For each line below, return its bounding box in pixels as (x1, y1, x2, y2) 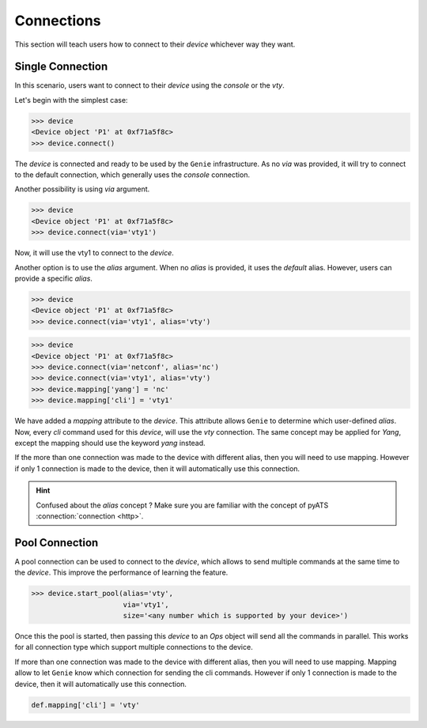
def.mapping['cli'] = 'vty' (31, 700, 140, 709)
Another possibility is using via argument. (14, 184, 150, 194)
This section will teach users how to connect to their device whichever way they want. (14, 40, 296, 49)
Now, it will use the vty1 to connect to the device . (14, 248, 174, 258)
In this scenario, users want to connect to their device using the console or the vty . (14, 81, 285, 90)
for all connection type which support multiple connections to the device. (14, 643, 253, 652)
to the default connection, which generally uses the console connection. (14, 170, 251, 179)
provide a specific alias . (14, 273, 93, 283)
